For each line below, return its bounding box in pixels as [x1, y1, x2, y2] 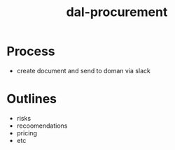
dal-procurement [66, 4, 168, 20]
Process [6, 43, 55, 59]
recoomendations [16, 121, 68, 130]
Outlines [6, 91, 57, 107]
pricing [16, 128, 38, 137]
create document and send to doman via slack [16, 66, 151, 75]
